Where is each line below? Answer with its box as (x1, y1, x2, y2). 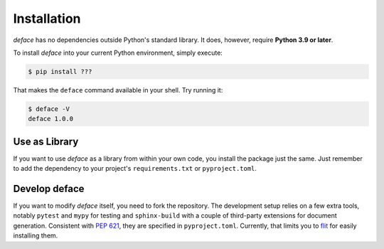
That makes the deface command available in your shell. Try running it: (13, 85, 223, 94)
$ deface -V (28, 105, 70, 113)
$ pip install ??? (28, 68, 92, 75)
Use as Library (13, 135, 79, 147)
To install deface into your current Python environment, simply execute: (13, 48, 223, 57)
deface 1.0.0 (28, 115, 74, 123)
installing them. (13, 231, 58, 240)
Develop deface (13, 182, 85, 195)
